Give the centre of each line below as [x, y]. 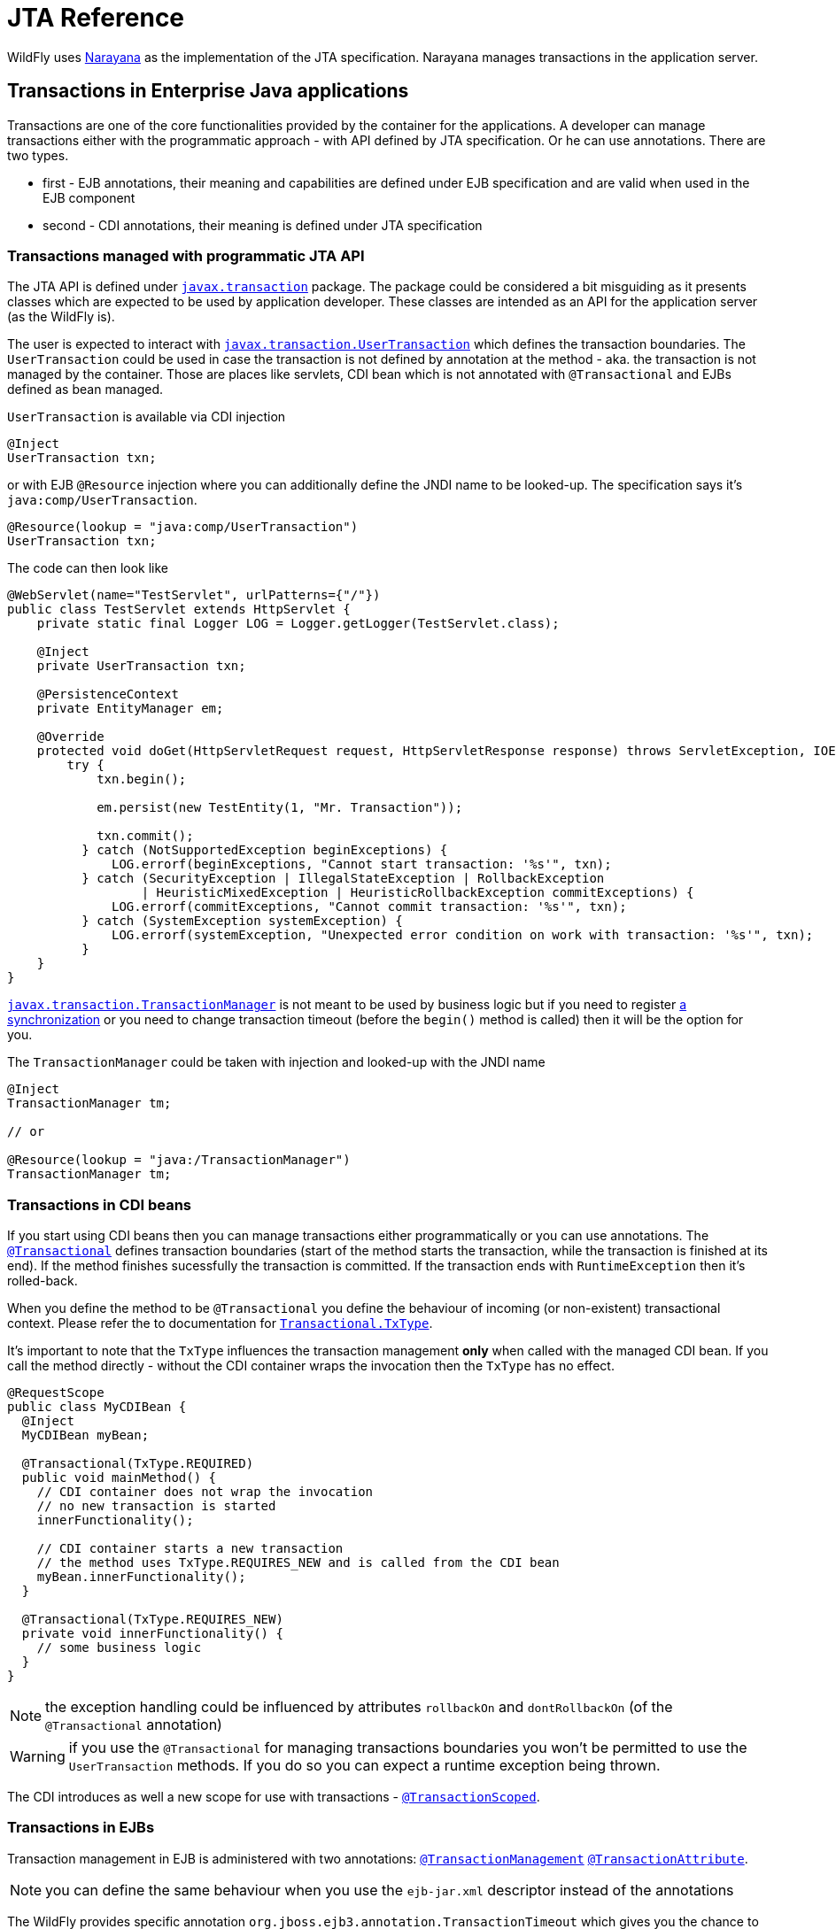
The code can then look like [88, 568]
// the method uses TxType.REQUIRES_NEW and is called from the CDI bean [298, 1563]
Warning [38, 1757]
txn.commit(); [145, 836]
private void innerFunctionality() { [152, 1634]
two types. [38, 155]
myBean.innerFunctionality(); [141, 1577]
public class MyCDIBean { [97, 1407]
